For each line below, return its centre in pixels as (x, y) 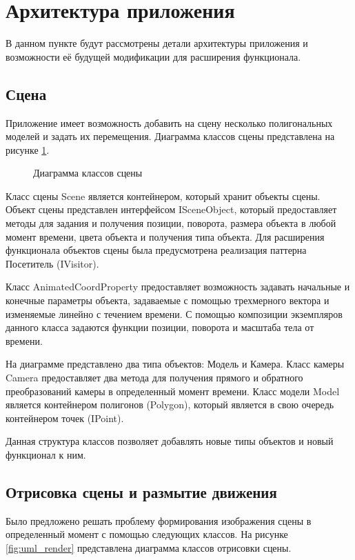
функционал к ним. (46, 454)
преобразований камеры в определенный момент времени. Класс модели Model (173, 391)
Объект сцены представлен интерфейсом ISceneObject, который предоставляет (171, 209)
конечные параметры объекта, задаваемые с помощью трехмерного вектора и (168, 300)
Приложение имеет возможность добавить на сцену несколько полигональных (169, 122)
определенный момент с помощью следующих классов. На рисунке (147, 534)
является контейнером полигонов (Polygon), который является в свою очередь (170, 404)
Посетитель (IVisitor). (52, 263)
